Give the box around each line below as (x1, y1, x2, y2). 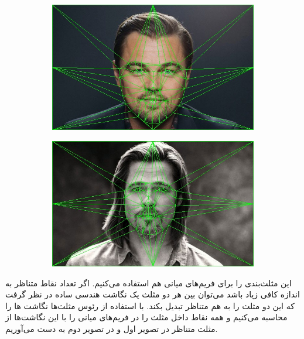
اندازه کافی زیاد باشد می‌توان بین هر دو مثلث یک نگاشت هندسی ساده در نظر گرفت (5, 288, 300, 300)
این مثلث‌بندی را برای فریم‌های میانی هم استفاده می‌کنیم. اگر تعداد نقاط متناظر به (5, 276, 292, 289)
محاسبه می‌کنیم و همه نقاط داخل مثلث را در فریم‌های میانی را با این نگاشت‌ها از (5, 311, 288, 323)
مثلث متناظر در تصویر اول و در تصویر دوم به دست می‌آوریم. (5, 322, 218, 334)
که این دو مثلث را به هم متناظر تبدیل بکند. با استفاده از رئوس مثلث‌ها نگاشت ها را (5, 299, 295, 311)
